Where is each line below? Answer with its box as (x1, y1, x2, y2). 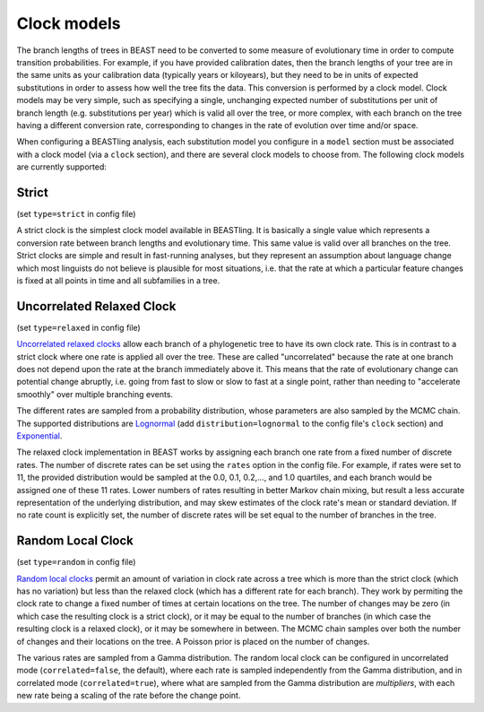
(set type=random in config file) (16, 557, 136, 568)
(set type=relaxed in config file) (16, 322, 141, 333)
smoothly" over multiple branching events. (16, 388, 174, 399)
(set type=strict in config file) (16, 208, 136, 219)
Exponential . (16, 430, 63, 441)
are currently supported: (16, 161, 107, 172)
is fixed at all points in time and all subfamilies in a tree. (16, 274, 220, 286)
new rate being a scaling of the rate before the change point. (16, 690, 241, 701)
